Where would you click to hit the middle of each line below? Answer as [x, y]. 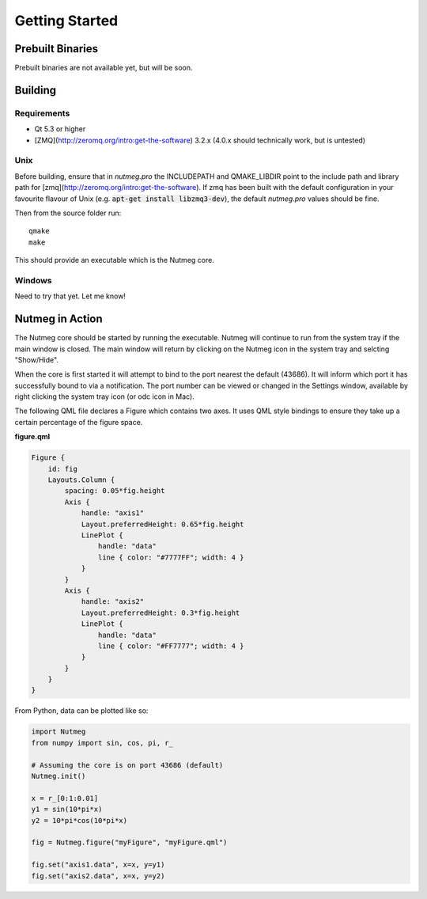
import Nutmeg [59, 732]
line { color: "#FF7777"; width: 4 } [171, 646]
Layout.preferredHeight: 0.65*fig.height [162, 524]
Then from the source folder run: [68, 213]
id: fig [63, 468]
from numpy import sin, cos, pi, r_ [102, 743]
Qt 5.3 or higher [60, 129]
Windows [33, 280]
